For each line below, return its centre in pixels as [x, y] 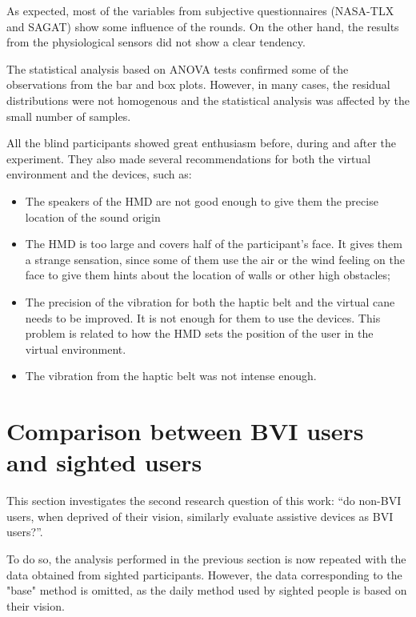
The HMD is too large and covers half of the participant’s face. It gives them [214, 244]
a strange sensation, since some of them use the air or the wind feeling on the [215, 259]
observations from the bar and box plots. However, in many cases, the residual [198, 84]
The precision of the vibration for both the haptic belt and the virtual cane [210, 301]
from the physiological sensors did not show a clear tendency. [156, 42]
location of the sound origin [93, 216]
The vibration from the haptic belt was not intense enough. [171, 376]
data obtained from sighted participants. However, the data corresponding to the [204, 574]
